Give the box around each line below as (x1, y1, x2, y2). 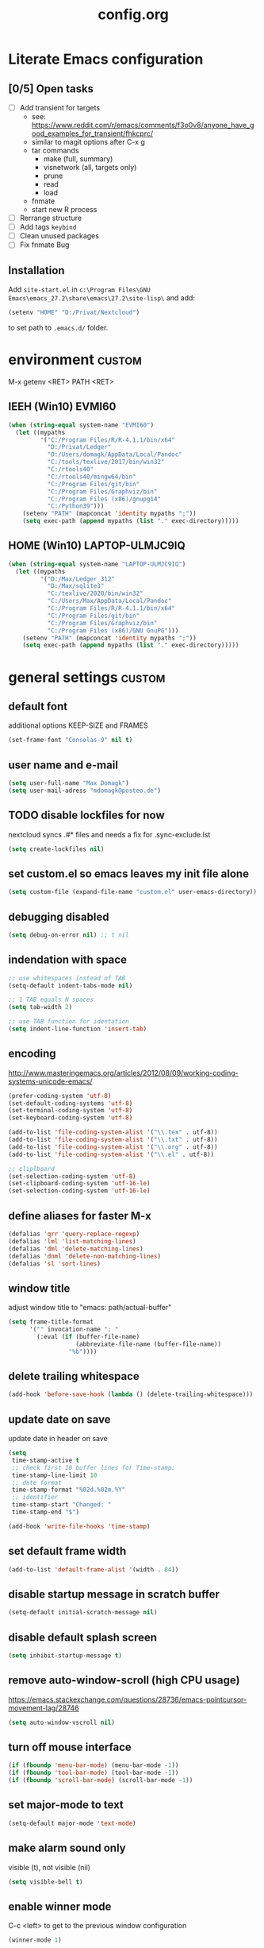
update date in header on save (8, 1434, 109, 1444)
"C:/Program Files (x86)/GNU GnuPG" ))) (47, 626, 179, 635)
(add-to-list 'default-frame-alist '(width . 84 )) (8, 1565, 179, 1574)
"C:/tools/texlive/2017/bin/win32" (47, 458, 165, 466)
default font (8, 699, 68, 713)
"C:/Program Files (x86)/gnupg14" (47, 495, 161, 503)
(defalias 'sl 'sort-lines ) (8, 1259, 101, 1268)
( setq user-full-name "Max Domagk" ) (8, 779, 129, 787)
